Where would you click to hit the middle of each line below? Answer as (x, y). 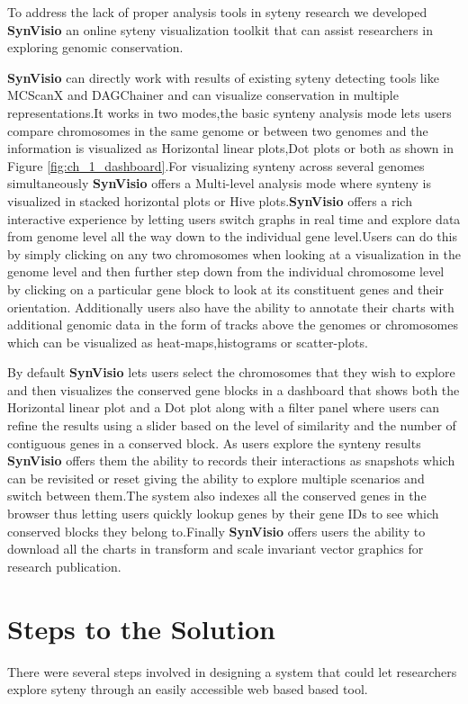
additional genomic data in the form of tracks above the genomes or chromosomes (233, 325)
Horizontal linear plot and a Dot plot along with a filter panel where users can (224, 407)
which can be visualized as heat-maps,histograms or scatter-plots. (188, 342)
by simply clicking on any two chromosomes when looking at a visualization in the (234, 253)
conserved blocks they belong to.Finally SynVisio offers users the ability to (216, 531)
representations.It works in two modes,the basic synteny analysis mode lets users (229, 112)
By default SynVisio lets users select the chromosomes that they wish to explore (231, 372)
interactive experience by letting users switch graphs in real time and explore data (234, 218)
